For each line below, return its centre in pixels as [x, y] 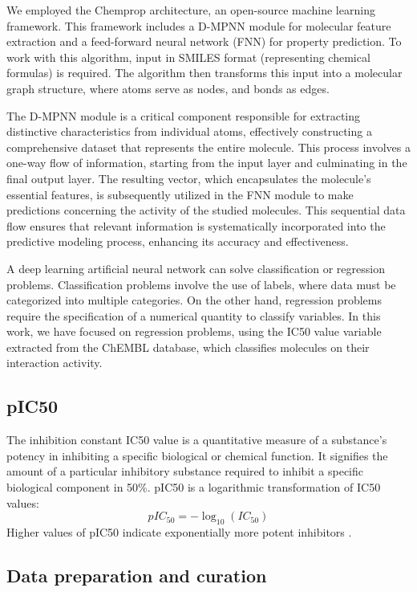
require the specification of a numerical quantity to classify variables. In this [194, 315]
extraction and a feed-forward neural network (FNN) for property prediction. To [204, 41]
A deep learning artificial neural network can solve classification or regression [196, 268]
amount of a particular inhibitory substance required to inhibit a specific [185, 471]
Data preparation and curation [137, 576]
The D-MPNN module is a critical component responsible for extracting [183, 115]
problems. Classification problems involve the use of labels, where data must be [201, 284]
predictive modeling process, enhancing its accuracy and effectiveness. [178, 241]
